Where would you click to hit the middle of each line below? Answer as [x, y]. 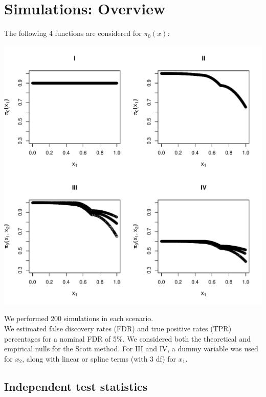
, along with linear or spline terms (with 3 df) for [99, 358]
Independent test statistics [76, 386]
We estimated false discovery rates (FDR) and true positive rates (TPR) [118, 328]
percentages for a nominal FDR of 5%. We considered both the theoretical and [127, 338]
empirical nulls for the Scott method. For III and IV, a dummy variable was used [131, 349]
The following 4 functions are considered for [73, 33]
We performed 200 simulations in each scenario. [79, 318]
